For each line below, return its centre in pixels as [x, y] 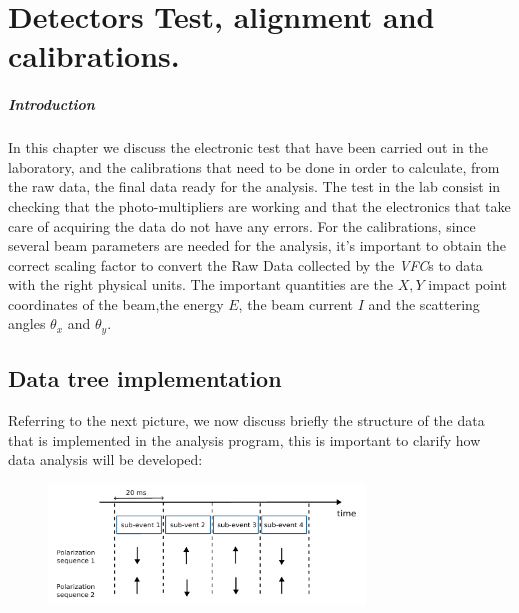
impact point [467, 284]
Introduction [51, 104]
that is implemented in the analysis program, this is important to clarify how [244, 439]
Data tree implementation [145, 378]
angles [27, 323]
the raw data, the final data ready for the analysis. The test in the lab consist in [254, 186]
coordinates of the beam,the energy [116, 303]
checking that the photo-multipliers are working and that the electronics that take [259, 205]
